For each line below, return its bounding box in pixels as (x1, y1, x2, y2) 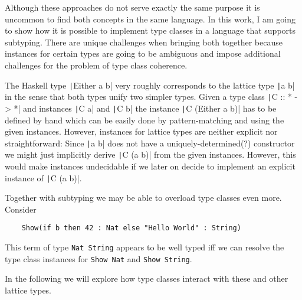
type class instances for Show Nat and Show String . (5, 252, 192, 265)
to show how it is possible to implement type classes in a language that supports (5, 24, 296, 37)
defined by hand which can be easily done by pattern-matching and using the (5, 113, 284, 126)
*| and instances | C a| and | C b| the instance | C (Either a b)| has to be (14, 102, 277, 114)
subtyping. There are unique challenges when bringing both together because (5, 35, 283, 48)
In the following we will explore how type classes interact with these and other (5, 272, 288, 285)
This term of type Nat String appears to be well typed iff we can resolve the (5, 241, 284, 253)
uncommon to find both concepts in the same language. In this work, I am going (5, 12, 296, 25)
